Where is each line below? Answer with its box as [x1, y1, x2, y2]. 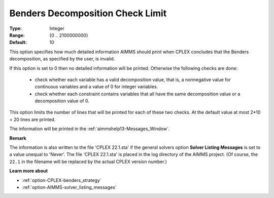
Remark [9, 135, 26, 141]
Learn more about [9, 168, 48, 174]
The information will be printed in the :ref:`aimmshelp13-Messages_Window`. [9, 126, 170, 132]
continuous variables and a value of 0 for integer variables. [35, 84, 158, 90]
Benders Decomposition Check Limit [9, 8, 167, 19]
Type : [9, 25, 22, 31]
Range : [9, 32, 25, 38]
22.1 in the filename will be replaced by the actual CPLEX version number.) [9, 159, 167, 165]
